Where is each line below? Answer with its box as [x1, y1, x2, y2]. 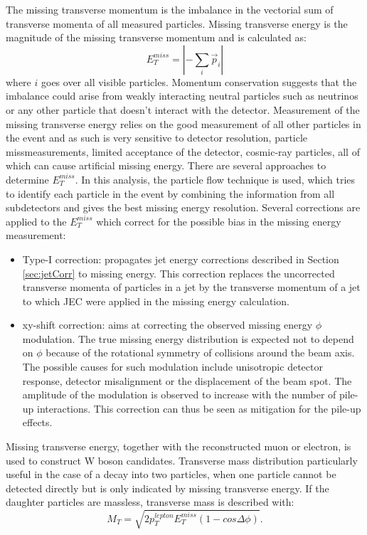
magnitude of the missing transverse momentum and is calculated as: [6, 30, 307, 45]
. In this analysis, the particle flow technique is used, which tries [75, 171, 356, 186]
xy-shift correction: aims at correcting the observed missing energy [22, 317, 313, 332]
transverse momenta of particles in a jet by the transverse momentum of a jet [22, 280, 361, 295]
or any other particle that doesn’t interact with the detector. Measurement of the [6, 102, 360, 117]
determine [6, 171, 49, 186]
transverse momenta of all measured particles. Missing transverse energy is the [6, 16, 348, 31]
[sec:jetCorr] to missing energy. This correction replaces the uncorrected [22, 265, 335, 280]
